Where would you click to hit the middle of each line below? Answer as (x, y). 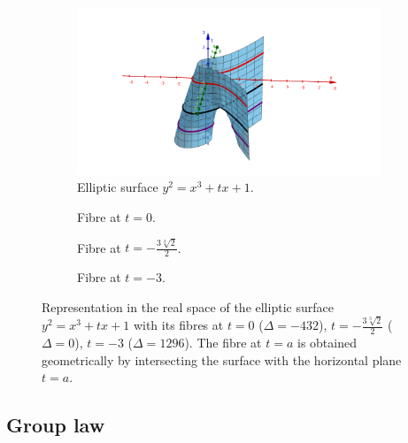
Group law (56, 425)
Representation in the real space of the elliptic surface (188, 306)
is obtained (327, 342)
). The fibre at (223, 342)
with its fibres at (178, 325)
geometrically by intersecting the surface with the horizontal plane (222, 359)
